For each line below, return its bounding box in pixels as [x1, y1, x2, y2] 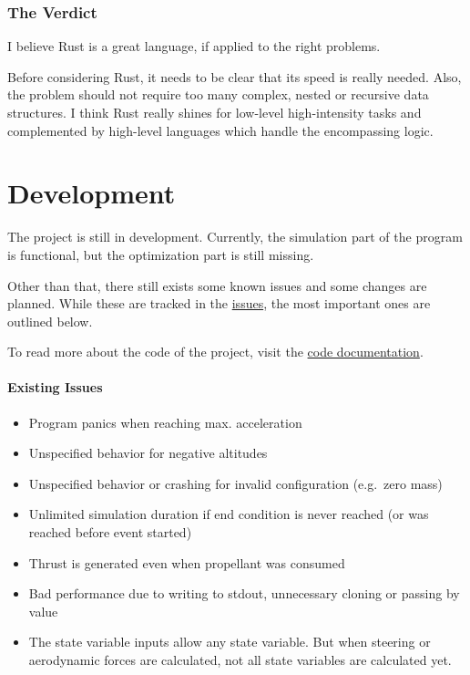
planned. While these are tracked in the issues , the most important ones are [7, 294, 431, 313]
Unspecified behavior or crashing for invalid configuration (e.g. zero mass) [28, 473, 443, 493]
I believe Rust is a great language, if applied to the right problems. [7, 36, 381, 56]
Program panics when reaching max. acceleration [28, 412, 302, 431]
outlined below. [7, 311, 93, 330]
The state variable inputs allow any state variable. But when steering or [28, 632, 431, 651]
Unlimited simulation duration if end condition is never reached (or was [28, 504, 429, 524]
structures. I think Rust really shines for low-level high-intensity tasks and [7, 103, 422, 121]
